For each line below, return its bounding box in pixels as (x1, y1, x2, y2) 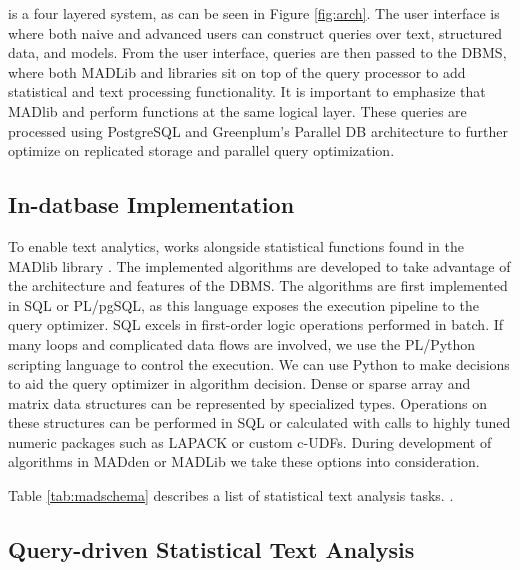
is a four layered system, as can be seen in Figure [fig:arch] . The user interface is (8, 3, 500, 23)
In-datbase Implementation (8, 189, 295, 220)
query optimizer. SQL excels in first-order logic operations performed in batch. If (8, 314, 504, 335)
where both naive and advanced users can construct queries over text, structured (8, 22, 503, 43)
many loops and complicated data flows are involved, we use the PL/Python (8, 333, 476, 354)
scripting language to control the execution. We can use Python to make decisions (8, 353, 510, 374)
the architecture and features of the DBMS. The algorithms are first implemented (8, 275, 508, 296)
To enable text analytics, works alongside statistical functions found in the (8, 235, 464, 256)
